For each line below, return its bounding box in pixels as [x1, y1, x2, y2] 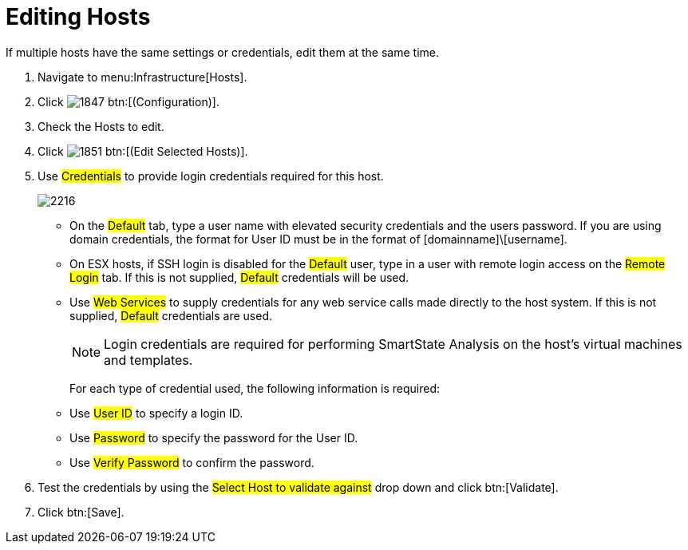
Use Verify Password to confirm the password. [69, 455, 314, 469]
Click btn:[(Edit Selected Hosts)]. [38, 144, 248, 158]
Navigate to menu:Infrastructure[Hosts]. [38, 69, 247, 84]
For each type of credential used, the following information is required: [69, 381, 441, 395]
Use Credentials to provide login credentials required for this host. [38, 168, 384, 183]
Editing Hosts [6, 3, 151, 30]
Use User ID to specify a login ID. [69, 406, 243, 420]
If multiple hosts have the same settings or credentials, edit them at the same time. [6, 45, 440, 59]
